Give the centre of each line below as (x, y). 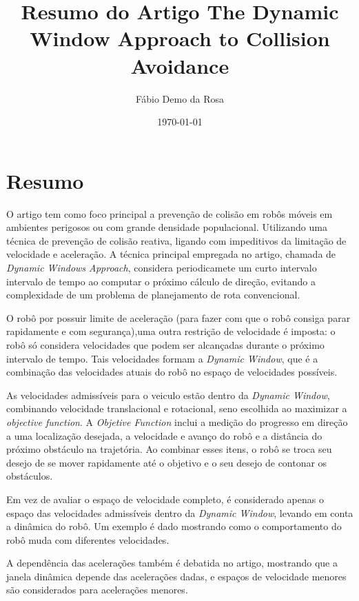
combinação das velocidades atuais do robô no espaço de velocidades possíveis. (172, 372)
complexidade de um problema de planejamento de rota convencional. (153, 295)
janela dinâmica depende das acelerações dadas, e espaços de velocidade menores (176, 576)
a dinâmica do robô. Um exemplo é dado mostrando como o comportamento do (174, 526)
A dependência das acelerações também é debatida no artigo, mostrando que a (172, 563)
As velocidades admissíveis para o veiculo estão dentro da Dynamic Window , (168, 395)
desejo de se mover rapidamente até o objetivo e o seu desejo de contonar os (167, 462)
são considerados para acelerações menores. (97, 590)
